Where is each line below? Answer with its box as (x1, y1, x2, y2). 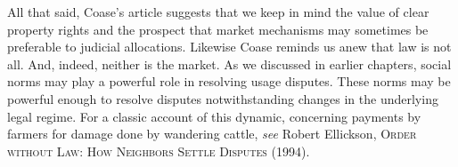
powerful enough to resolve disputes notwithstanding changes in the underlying (7, 89, 438, 107)
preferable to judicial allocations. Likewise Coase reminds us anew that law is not (7, 37, 452, 56)
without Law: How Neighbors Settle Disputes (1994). (7, 141, 310, 160)
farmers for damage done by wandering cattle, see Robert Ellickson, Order (7, 124, 417, 143)
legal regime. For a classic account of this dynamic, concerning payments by (7, 107, 421, 125)
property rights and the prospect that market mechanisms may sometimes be (7, 20, 429, 38)
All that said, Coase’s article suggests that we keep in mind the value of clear (7, 3, 429, 20)
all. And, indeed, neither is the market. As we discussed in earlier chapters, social (7, 54, 452, 73)
